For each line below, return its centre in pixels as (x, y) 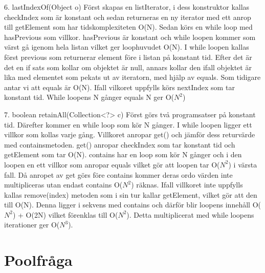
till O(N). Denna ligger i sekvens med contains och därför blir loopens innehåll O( (132, 205)
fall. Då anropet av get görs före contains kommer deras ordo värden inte (118, 174)
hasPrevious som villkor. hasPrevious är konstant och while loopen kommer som (130, 37)
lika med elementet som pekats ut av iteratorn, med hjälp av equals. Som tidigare (132, 77)
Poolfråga (38, 260)
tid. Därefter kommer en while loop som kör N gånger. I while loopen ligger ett (128, 124)
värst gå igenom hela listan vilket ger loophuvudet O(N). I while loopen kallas (127, 47)
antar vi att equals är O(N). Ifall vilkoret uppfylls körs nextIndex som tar (119, 87)
